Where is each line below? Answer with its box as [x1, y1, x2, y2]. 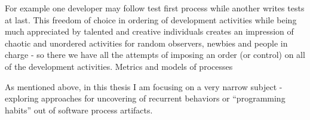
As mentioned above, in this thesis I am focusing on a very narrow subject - [5, 80, 283, 93]
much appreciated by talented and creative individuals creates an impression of [5, 25, 294, 38]
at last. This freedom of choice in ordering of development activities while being [5, 13, 297, 26]
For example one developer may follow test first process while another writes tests [5, 2, 305, 14]
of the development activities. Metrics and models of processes [5, 60, 233, 72]
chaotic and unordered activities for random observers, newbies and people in [5, 36, 288, 49]
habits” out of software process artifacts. [5, 103, 153, 116]
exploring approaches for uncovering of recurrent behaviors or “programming [5, 92, 286, 104]
